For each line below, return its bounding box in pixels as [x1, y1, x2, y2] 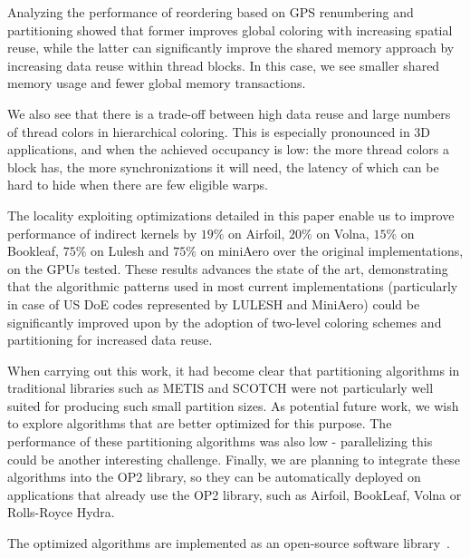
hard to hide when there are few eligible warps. [7, 175, 269, 194]
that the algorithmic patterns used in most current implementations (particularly [7, 277, 458, 296]
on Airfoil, [228, 223, 285, 242]
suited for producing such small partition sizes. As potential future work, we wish [7, 396, 459, 415]
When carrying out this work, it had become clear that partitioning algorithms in [7, 360, 460, 379]
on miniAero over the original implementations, [200, 241, 464, 260]
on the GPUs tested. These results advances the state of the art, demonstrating [7, 259, 448, 278]
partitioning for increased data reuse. [7, 330, 213, 349]
